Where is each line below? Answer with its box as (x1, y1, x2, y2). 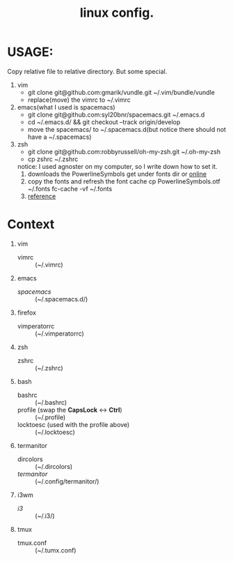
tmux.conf (17, 539, 47, 547)
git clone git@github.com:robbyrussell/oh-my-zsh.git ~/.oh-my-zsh (27, 147, 221, 156)
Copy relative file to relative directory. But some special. (7, 67, 168, 75)
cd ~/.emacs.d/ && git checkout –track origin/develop (27, 117, 181, 126)
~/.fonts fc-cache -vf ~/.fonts (27, 184, 113, 193)
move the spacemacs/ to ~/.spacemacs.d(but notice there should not (27, 125, 226, 133)
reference (27, 192, 56, 200)
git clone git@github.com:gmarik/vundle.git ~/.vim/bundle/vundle (27, 88, 216, 96)
